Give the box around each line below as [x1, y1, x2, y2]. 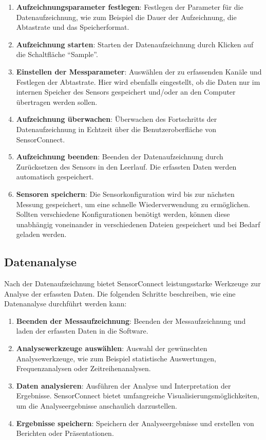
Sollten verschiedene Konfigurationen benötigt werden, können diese [16, 209, 230, 219]
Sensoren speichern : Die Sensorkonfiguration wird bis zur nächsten [16, 188, 235, 199]
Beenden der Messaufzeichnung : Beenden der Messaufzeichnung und [16, 315, 246, 326]
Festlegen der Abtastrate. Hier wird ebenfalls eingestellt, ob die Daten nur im [16, 76, 260, 87]
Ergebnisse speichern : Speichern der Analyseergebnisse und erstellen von [16, 417, 254, 428]
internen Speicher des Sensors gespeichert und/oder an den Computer [16, 86, 236, 97]
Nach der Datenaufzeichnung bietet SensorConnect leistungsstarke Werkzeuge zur [4, 278, 261, 289]
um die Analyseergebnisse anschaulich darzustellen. [16, 400, 177, 411]
